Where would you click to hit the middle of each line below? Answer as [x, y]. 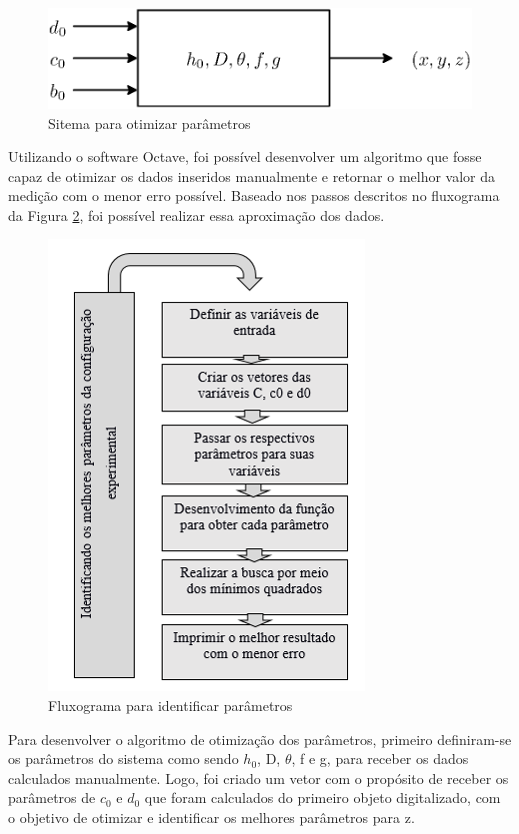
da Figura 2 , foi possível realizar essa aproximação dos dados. [196, 214]
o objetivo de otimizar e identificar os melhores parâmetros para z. [211, 817]
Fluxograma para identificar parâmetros [170, 705]
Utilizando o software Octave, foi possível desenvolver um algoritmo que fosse [245, 156]
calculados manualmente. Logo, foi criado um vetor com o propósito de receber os [258, 777]
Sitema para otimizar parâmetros [149, 122]
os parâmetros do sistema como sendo [123, 758]
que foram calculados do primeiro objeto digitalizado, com [322, 797]
